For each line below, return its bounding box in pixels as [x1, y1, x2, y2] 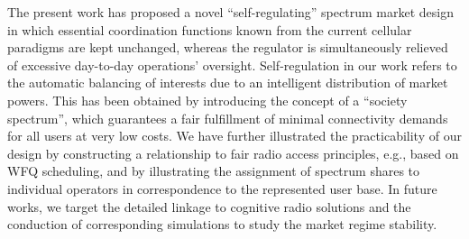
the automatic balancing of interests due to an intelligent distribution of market [7, 73, 448, 92]
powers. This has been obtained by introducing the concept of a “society [7, 90, 408, 109]
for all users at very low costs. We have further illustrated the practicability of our [7, 126, 462, 145]
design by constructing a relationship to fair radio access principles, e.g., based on [7, 143, 459, 162]
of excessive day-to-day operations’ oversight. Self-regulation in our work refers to [7, 55, 457, 74]
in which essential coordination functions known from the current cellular [7, 20, 412, 39]
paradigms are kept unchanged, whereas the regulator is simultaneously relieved [7, 38, 448, 57]
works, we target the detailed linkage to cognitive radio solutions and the [7, 197, 411, 216]
